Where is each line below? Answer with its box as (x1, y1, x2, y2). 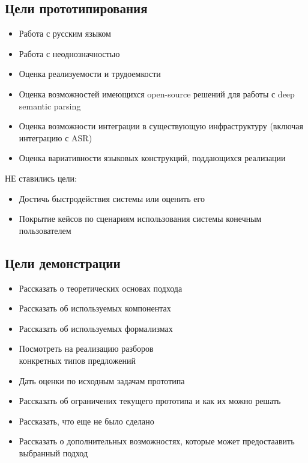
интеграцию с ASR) (19, 131, 92, 144)
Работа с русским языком (19, 27, 111, 40)
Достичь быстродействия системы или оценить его (19, 192, 205, 204)
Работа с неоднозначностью (19, 47, 120, 60)
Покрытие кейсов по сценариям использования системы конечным (19, 212, 262, 225)
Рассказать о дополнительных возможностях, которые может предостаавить (19, 435, 295, 447)
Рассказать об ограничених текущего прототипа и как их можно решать (19, 394, 281, 407)
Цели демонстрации (5, 253, 121, 272)
